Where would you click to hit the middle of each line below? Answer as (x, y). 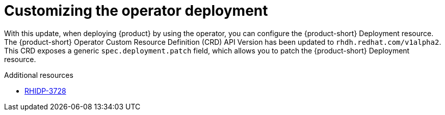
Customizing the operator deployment (136, 11)
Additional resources (39, 75)
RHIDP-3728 (45, 91)
